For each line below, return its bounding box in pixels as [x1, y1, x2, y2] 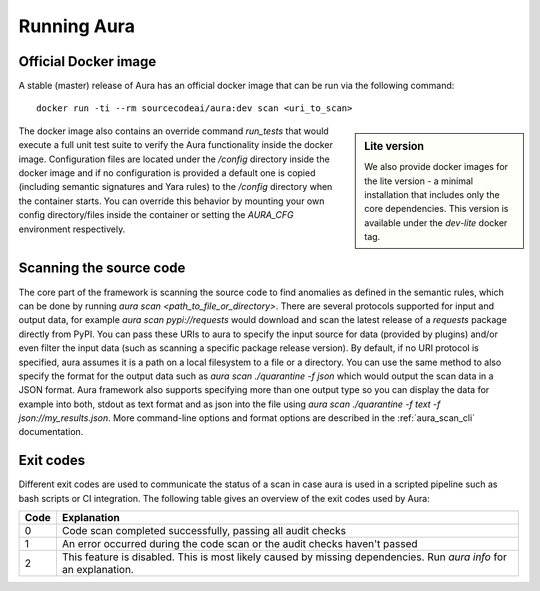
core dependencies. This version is [364, 203, 509, 215]
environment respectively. [18, 223, 126, 235]
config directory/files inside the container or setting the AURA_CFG [18, 209, 294, 221]
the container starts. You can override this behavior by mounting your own [18, 195, 325, 207]
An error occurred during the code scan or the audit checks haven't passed [61, 537, 419, 551]
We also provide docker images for [364, 161, 509, 173]
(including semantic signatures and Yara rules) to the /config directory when [18, 181, 333, 193]
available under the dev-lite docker [364, 216, 508, 229]
